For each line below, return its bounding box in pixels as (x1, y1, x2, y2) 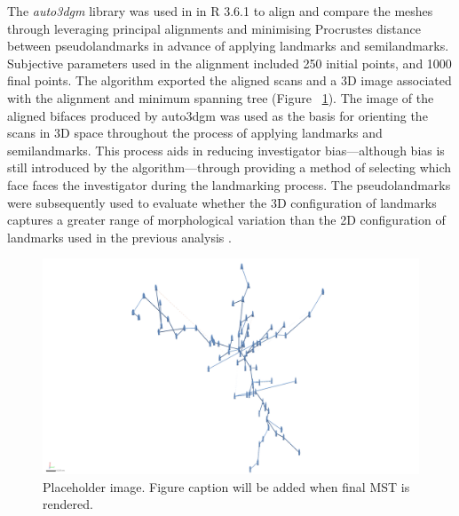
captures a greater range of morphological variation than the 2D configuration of (7, 210, 446, 229)
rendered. (43, 495, 93, 513)
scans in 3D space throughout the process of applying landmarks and (7, 123, 383, 142)
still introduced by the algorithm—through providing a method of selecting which (7, 158, 452, 177)
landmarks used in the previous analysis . (7, 227, 232, 246)
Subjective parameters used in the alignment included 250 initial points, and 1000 (7, 53, 452, 72)
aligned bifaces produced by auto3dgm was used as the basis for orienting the (7, 106, 428, 124)
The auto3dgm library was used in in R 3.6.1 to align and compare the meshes (7, 2, 433, 20)
